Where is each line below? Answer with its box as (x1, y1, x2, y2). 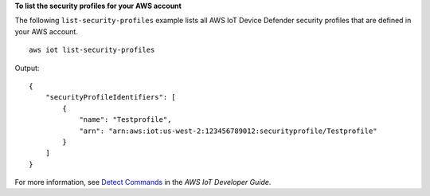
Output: (14, 63, 40, 73)
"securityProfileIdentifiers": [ (45, 92, 177, 102)
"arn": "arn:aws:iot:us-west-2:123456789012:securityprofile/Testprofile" (79, 126, 377, 135)
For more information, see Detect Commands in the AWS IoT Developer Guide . (14, 178, 272, 187)
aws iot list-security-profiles (29, 45, 155, 55)
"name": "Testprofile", (79, 116, 172, 124)
